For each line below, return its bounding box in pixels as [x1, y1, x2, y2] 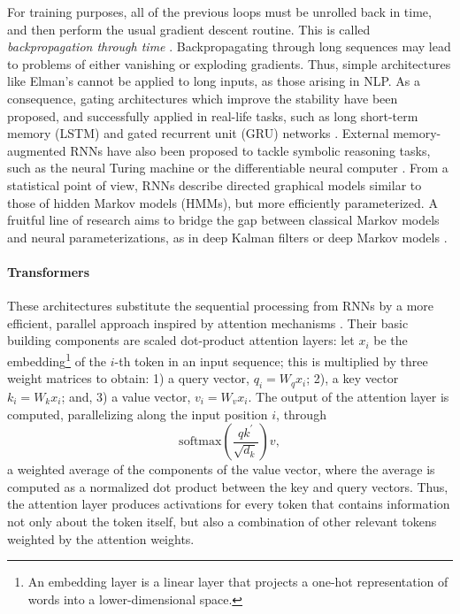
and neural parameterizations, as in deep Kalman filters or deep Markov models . [7, 227, 448, 246]
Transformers [7, 262, 90, 280]
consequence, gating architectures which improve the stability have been [7, 88, 398, 107]
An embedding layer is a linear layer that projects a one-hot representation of [27, 572, 448, 591]
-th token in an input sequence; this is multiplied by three [114, 351, 428, 370]
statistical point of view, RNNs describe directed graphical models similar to [7, 175, 422, 194]
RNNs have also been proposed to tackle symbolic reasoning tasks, [70, 141, 431, 159]
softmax [179, 435, 222, 449]
